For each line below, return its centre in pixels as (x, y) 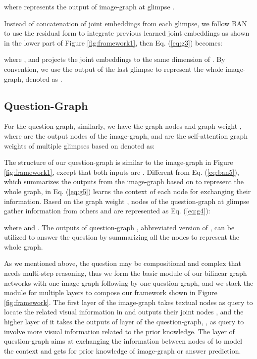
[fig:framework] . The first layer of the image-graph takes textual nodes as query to (128, 302)
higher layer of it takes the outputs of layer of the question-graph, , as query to (124, 322)
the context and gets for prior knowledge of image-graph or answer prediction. (123, 350)
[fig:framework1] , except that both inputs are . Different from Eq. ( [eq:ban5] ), (122, 172)
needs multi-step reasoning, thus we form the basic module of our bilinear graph (126, 273)
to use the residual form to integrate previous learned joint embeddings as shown (127, 33)
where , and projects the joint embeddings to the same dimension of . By (115, 59)
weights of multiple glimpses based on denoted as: (79, 145)
